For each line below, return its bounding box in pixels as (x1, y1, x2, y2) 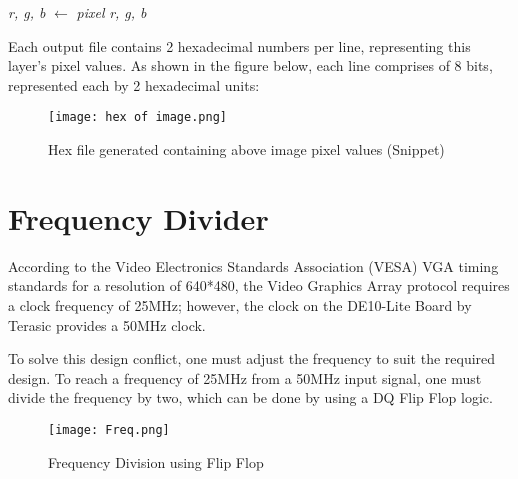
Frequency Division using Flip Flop (48, 451, 264, 472)
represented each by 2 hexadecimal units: (8, 74, 260, 95)
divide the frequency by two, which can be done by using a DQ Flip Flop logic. (8, 387, 493, 408)
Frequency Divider (8, 197, 269, 238)
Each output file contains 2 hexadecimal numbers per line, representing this (8, 35, 471, 56)
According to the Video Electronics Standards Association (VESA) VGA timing (8, 255, 499, 276)
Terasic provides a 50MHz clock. (8, 314, 206, 335)
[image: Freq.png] (48, 422, 170, 437)
